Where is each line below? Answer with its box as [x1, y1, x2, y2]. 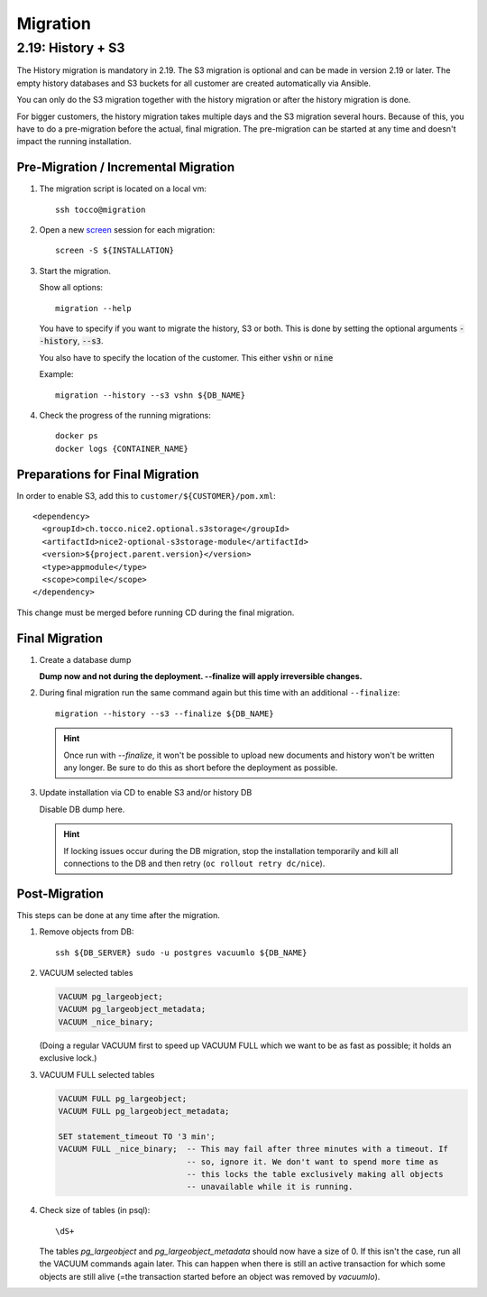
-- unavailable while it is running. [186, 1182, 354, 1192]
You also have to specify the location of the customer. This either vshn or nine [39, 352, 334, 363]
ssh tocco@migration [55, 204, 146, 215]
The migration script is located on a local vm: [39, 183, 207, 194]
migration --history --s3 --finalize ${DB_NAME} [55, 708, 274, 719]
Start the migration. [39, 265, 112, 276]
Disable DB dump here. [39, 804, 125, 814]
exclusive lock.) [39, 1053, 97, 1063]
